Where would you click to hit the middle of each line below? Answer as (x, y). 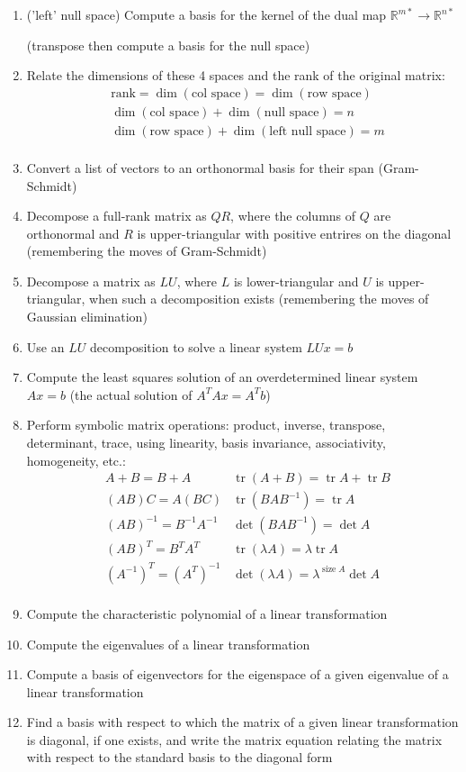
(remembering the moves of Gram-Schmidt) (147, 251)
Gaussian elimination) (87, 317)
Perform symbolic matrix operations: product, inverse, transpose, (206, 425)
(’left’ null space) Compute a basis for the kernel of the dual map (206, 14)
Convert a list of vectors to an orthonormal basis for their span (200, 167)
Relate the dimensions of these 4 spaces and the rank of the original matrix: (236, 75)
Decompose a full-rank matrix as (116, 216)
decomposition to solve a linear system (196, 346)
